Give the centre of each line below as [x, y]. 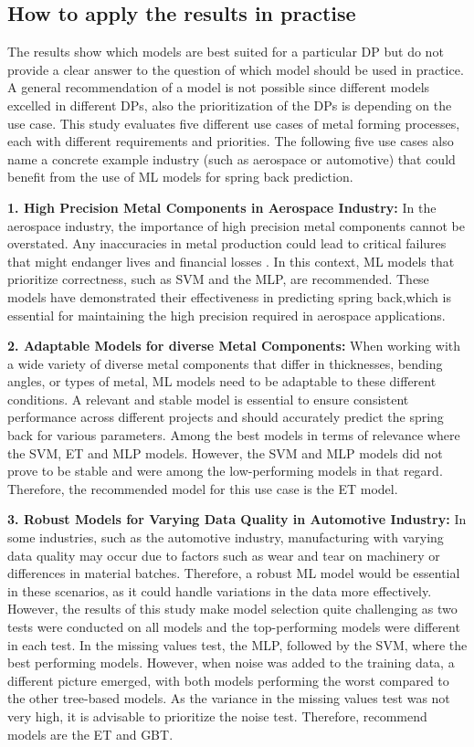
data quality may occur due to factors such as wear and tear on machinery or [224, 555]
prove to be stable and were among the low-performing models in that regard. [225, 471]
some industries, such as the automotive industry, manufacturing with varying [226, 537]
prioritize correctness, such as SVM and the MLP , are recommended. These [218, 279]
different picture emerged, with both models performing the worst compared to [228, 680]
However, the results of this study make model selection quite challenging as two [232, 609]
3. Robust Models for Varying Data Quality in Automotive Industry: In [237, 519]
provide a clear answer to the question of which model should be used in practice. [236, 69]
